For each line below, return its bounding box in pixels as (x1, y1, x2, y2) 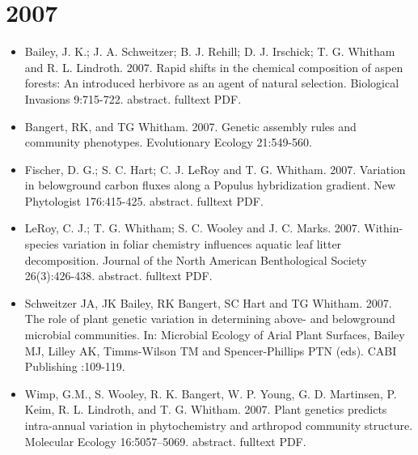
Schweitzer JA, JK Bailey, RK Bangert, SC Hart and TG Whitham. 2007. (24, 294, 392, 311)
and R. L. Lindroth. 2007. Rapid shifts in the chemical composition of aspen (24, 58, 403, 75)
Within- (364, 219, 403, 236)
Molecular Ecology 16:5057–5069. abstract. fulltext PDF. (24, 432, 306, 449)
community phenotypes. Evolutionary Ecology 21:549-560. (24, 134, 313, 151)
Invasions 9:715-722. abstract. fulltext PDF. (24, 90, 242, 107)
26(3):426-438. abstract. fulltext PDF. (24, 267, 213, 284)
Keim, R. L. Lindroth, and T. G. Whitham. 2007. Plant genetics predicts (24, 401, 387, 418)
